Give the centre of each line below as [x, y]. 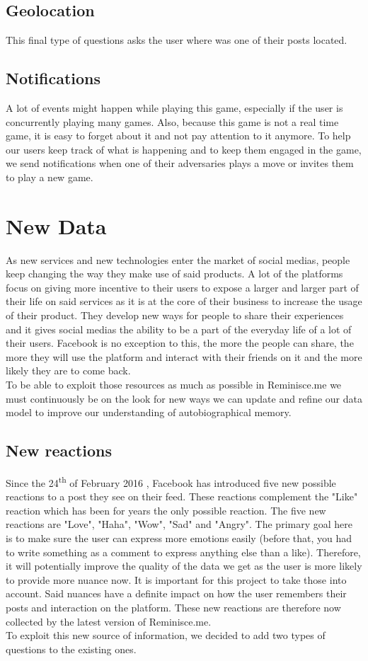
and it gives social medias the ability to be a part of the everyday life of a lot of [179, 329]
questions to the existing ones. [71, 649]
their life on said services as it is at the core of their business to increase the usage [184, 301]
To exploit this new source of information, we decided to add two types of [166, 635]
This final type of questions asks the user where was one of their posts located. [177, 40]
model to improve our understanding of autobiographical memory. [149, 412]
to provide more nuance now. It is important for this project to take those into [176, 579]
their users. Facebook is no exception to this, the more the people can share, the [180, 343]
